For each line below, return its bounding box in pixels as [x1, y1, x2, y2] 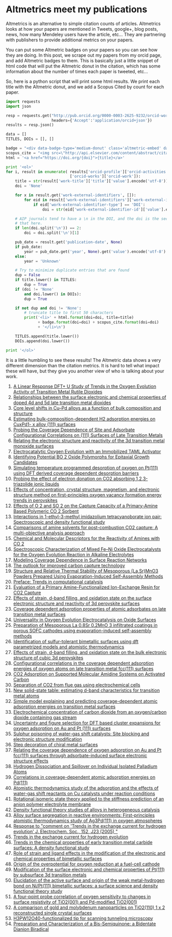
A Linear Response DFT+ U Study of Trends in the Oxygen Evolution [13, 383, 156, 389]
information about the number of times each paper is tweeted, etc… [6, 68, 149, 75]
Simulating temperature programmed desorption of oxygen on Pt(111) [13, 464, 158, 471]
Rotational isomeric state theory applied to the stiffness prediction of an [13, 795, 164, 802]
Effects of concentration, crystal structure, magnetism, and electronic [13, 486, 160, 493]
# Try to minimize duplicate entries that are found [15, 268, 130, 273]
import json [6, 104, 31, 109]
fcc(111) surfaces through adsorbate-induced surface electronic [13, 752, 148, 758]
